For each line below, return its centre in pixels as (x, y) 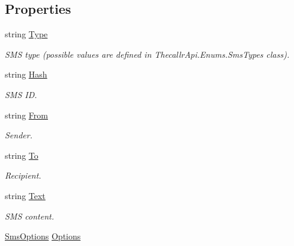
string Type (26, 34)
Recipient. (23, 175)
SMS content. (29, 216)
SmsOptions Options (43, 236)
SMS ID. (21, 94)
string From (26, 115)
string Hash (26, 74)
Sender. (19, 135)
